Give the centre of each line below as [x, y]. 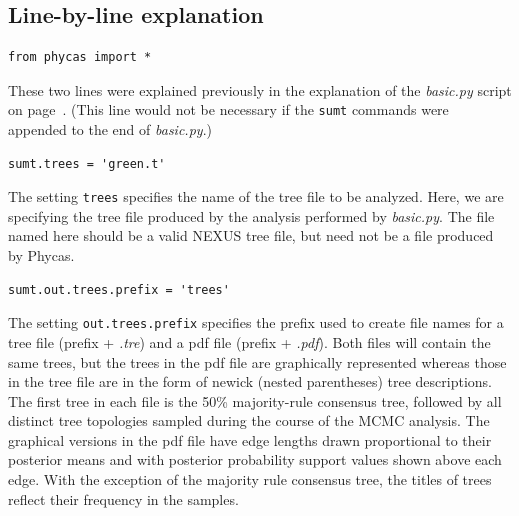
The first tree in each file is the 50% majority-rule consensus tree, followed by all [255, 400]
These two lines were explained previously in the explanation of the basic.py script [260, 89]
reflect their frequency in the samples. [123, 498]
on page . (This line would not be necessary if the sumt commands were [228, 109]
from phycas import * [80, 57]
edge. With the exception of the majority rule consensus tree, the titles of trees [250, 479]
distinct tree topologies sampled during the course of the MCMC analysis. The [249, 420]
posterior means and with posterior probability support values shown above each [255, 459]
